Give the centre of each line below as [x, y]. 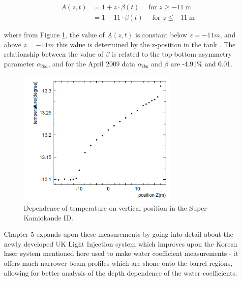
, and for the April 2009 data [92, 63]
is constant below [161, 35]
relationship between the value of [54, 54]
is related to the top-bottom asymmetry [172, 54]
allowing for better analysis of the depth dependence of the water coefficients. [121, 272]
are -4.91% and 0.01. [201, 63]
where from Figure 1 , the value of [54, 35]
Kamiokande [43, 217]
